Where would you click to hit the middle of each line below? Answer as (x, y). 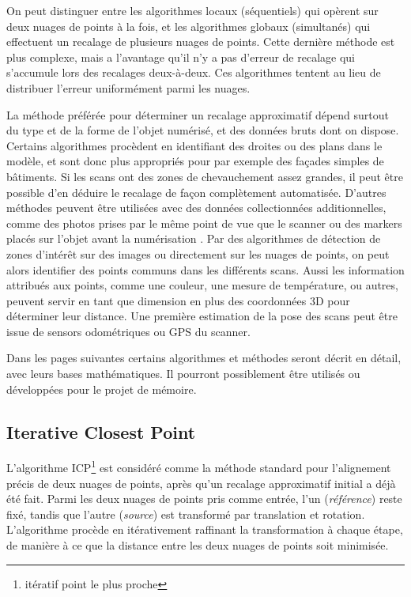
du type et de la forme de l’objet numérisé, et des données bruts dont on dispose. (203, 130)
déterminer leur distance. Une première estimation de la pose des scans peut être (202, 316)
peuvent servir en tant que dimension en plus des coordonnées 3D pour (178, 300)
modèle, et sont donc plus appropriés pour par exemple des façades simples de (195, 161)
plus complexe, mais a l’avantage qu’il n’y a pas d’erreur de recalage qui (181, 57)
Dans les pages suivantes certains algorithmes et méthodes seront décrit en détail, (204, 358)
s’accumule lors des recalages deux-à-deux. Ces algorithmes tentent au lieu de (194, 72)
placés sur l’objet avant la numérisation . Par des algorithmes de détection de (194, 238)
